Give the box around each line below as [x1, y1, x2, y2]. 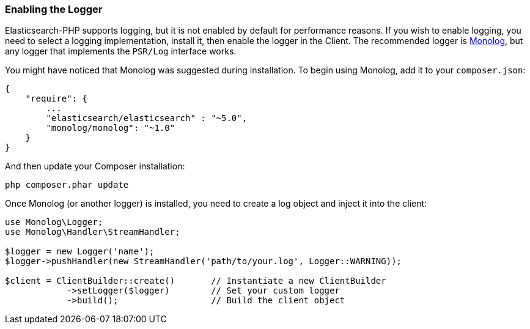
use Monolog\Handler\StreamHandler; [5, 227, 180, 237]
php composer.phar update [5, 180, 129, 190]
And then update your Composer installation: [5, 161, 185, 172]
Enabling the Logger [5, 3, 103, 15]
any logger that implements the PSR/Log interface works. [5, 46, 237, 57]
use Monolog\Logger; [5, 217, 103, 227]
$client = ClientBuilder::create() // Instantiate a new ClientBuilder [5, 276, 386, 286]
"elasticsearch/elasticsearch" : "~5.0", [46, 113, 248, 124]
